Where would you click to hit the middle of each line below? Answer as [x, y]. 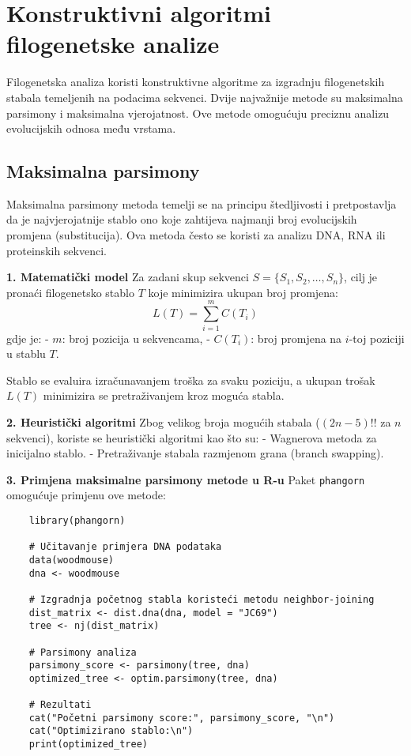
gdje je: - [28, 338]
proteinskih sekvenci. [57, 250]
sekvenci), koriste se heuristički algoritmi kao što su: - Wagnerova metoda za [192, 437]
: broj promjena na [296, 338]
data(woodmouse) [72, 560]
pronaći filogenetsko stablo [70, 292]
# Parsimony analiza [83, 652]
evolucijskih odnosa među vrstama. [91, 128]
